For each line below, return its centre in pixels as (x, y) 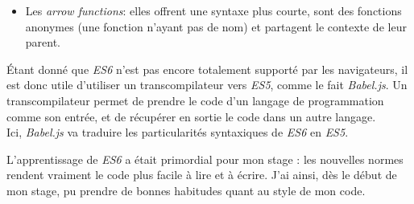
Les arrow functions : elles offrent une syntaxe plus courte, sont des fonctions (213, 10)
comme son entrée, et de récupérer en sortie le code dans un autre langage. (191, 116)
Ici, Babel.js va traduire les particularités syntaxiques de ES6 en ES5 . (178, 132)
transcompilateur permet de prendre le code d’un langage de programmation (195, 100)
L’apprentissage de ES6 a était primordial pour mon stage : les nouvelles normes (205, 159)
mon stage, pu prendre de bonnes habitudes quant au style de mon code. (186, 190)
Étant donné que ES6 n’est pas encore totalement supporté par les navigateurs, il (207, 69)
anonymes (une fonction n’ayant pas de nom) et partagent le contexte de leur (216, 26)
